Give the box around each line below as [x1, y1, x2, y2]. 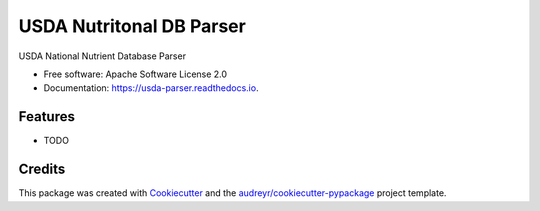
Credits [18, 161, 66, 178]
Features [18, 108, 75, 125]
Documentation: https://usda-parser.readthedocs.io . [43, 82, 259, 94]
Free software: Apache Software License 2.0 [43, 68, 228, 80]
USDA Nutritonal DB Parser [18, 15, 247, 37]
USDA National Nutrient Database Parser [18, 50, 187, 62]
